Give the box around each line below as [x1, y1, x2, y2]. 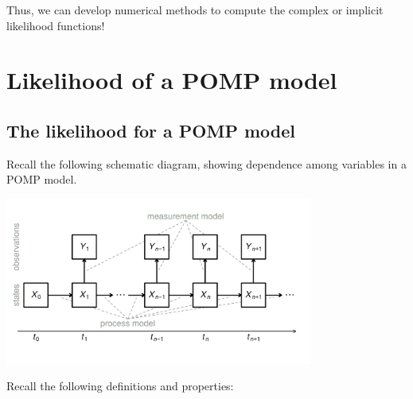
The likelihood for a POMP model [6, 118, 296, 142]
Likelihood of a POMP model [6, 64, 337, 96]
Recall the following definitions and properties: [6, 378, 234, 394]
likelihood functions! [6, 17, 105, 33]
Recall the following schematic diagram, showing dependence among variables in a [6, 155, 407, 172]
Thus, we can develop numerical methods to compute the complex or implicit [6, 2, 384, 17]
